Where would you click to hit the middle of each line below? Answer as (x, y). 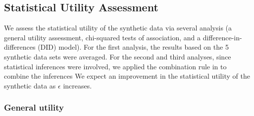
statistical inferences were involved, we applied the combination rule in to (115, 66)
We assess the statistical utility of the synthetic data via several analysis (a (118, 28)
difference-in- (222, 37)
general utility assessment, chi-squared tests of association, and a (102, 37)
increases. (77, 85)
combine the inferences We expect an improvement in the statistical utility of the (127, 76)
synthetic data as (30, 85)
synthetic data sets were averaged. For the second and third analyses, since (118, 56)
